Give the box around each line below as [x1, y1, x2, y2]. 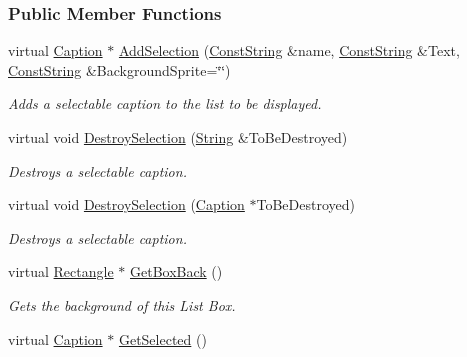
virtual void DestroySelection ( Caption [8, 194, 245, 215]
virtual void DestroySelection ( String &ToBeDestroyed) [8, 127, 348, 147]
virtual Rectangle [8, 261, 114, 282]
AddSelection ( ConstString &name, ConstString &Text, [118, 40, 460, 61]
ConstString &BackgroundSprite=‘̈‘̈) [8, 59, 231, 80]
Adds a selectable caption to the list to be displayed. [8, 93, 322, 114]
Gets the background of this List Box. [8, 294, 236, 315]
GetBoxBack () [129, 261, 223, 282]
